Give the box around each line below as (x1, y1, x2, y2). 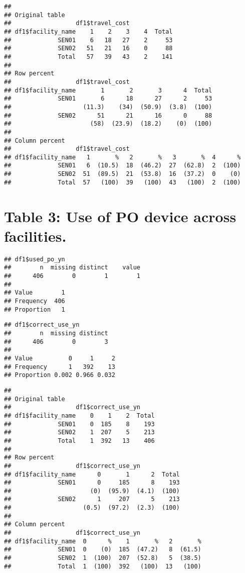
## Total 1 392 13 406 (4, 437, 155, 444)
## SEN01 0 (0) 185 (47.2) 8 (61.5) (4, 546, 201, 553)
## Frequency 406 (4, 298, 65, 305)
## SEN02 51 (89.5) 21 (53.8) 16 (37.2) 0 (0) (4, 170, 241, 178)
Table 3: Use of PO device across (4, 206, 236, 226)
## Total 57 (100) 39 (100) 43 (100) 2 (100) (4, 178, 241, 186)
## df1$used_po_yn (4, 255, 65, 263)
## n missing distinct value (4, 264, 141, 271)
